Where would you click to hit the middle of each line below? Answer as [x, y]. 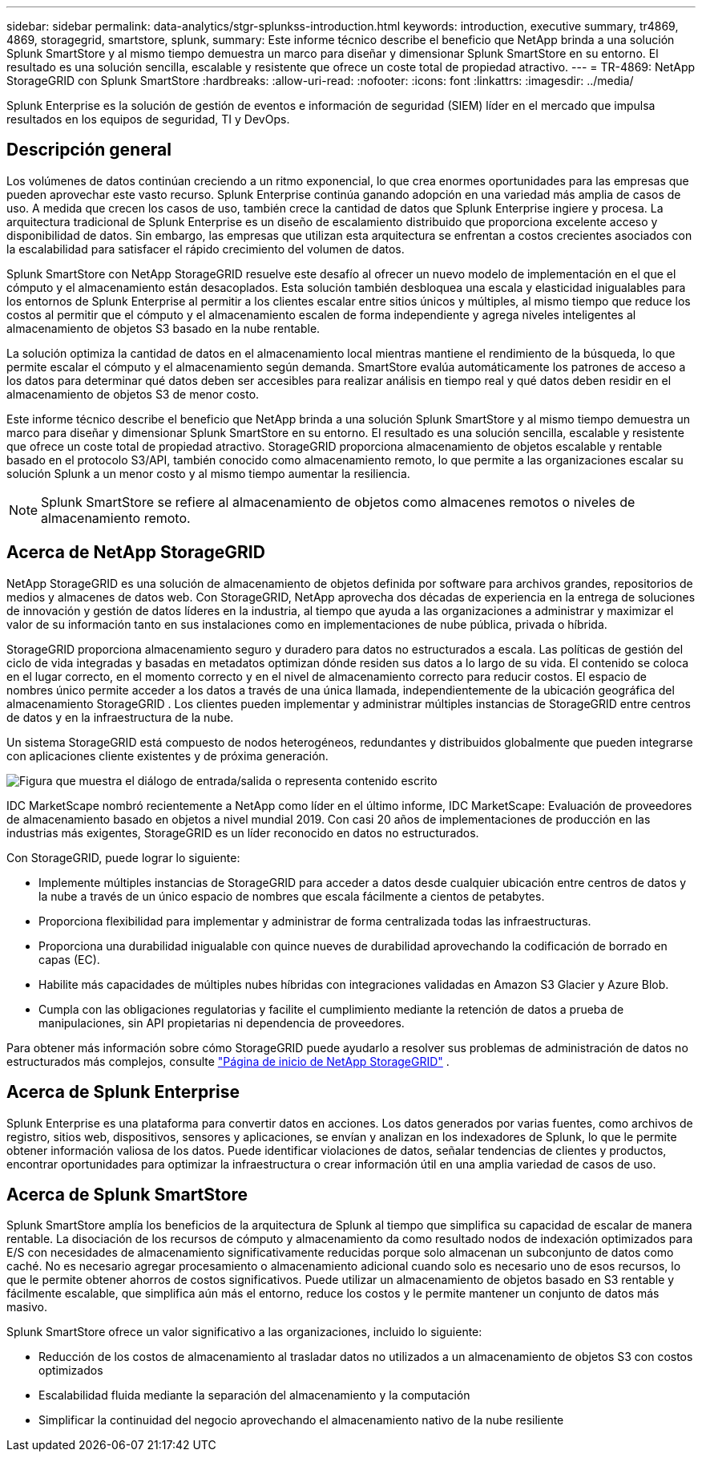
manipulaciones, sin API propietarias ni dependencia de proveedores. [222, 1023]
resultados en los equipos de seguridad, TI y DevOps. [148, 119]
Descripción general [89, 150]
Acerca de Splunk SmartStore [127, 1194]
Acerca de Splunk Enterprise [123, 1092]
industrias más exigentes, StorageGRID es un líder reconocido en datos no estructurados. [243, 832]
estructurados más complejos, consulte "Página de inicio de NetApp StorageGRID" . [228, 1061]
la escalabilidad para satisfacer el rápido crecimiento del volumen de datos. [206, 249]
